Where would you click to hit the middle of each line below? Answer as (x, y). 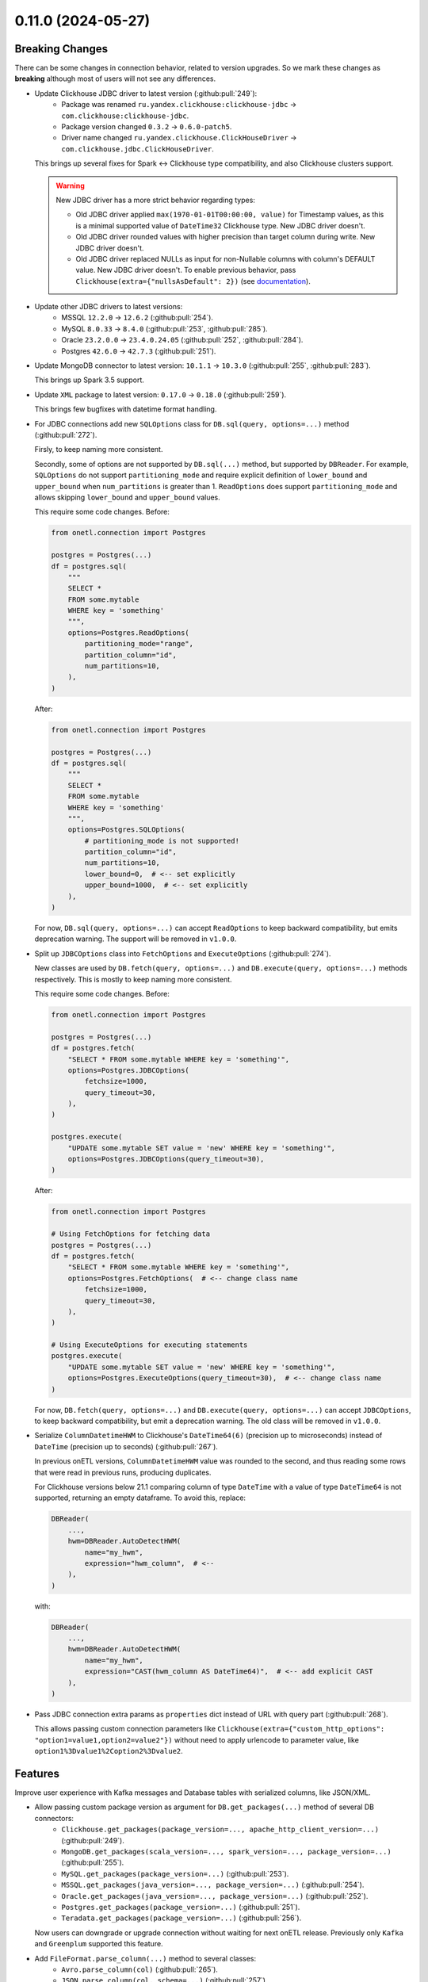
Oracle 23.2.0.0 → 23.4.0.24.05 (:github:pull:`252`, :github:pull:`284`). (182, 340)
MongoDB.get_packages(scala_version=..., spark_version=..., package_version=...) (226, 1852)
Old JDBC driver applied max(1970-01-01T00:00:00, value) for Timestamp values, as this (230, 215)
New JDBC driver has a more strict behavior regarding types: (155, 200)
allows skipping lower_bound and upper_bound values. (128, 497)
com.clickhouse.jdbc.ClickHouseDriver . (138, 149)
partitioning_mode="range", (139, 644)
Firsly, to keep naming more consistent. (99, 450)
